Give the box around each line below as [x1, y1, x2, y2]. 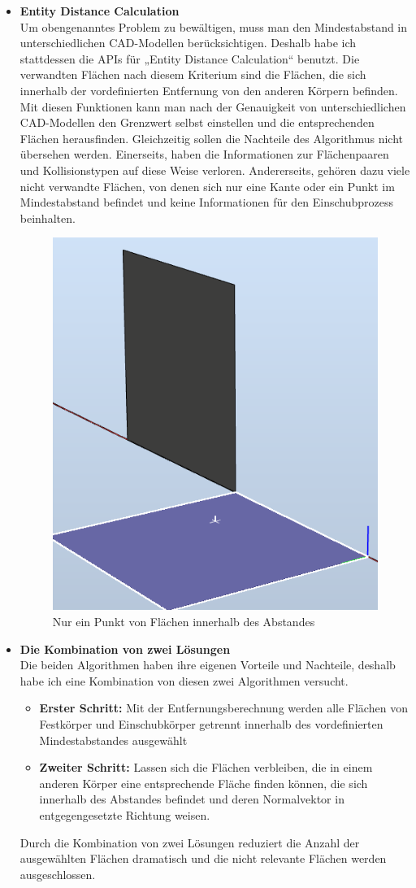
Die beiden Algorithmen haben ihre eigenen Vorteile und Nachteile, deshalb [19, 656, 396, 673]
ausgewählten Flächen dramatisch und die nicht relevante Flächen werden [19, 850, 387, 867]
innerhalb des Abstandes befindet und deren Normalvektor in [39, 790, 344, 807]
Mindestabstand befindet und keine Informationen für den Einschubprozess [19, 194, 394, 211]
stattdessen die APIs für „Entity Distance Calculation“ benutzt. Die [19, 50, 360, 67]
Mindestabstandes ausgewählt [39, 731, 188, 748]
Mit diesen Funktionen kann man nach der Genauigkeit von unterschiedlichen [19, 98, 406, 115]
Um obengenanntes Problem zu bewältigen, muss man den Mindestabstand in [19, 18, 408, 35]
